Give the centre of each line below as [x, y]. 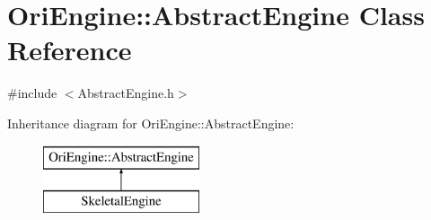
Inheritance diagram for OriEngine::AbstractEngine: [151, 123]
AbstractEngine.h [126, 93]
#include [32, 93]
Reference [70, 50]
